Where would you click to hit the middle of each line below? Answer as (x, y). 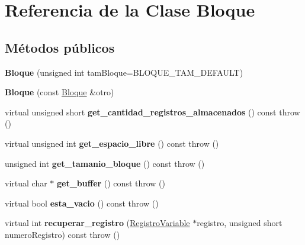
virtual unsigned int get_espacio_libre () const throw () (112, 143)
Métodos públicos (60, 47)
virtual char (26, 183)
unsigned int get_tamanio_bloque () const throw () (105, 163)
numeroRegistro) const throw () (62, 234)
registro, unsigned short (240, 223)
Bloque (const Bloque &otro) (60, 92)
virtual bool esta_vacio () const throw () (82, 203)
